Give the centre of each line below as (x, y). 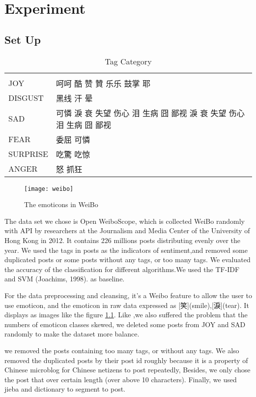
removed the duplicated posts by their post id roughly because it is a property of (126, 360)
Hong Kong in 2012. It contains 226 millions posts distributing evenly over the (122, 240)
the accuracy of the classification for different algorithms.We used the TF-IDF (122, 269)
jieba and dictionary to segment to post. (65, 389)
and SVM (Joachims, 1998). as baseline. (65, 279)
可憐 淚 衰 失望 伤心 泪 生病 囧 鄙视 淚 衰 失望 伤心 (150, 113)
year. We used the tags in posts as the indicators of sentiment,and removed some (126, 250)
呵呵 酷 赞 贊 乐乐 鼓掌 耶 (103, 83)
